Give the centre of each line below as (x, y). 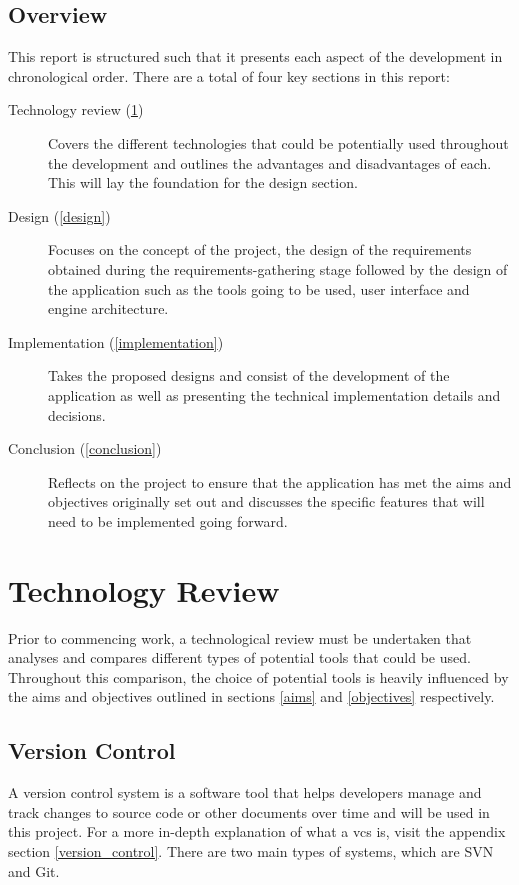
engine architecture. (108, 308)
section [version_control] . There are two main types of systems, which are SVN (251, 850)
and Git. (34, 870)
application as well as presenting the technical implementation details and (274, 394)
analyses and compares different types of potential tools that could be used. (239, 657)
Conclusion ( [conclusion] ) (85, 448)
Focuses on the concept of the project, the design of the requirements (260, 249)
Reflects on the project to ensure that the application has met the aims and (280, 481)
